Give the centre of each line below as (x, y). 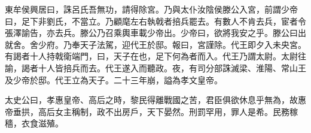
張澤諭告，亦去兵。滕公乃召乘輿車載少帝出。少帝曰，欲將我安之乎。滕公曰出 (155, 33)
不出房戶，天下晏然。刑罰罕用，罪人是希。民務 (197, 111)
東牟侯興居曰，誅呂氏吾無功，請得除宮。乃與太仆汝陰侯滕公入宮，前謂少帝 (151, 9)
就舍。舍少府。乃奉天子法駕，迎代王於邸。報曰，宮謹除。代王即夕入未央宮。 (155, 44)
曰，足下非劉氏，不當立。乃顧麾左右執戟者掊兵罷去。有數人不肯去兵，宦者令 (155, 21)
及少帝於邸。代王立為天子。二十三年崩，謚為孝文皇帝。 (114, 79)
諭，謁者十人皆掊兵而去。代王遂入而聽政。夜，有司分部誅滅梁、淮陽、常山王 (155, 67)
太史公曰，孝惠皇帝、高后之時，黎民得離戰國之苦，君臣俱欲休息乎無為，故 (151, 100)
